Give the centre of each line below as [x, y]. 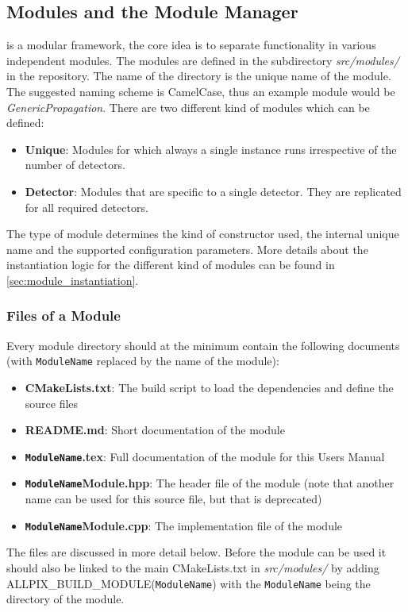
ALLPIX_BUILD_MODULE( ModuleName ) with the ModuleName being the [189, 583]
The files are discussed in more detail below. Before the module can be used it [196, 552]
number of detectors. [75, 165]
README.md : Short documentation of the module [155, 430]
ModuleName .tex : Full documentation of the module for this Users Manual [205, 456]
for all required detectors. [87, 207]
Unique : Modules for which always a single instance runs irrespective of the [211, 149]
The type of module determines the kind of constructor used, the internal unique [203, 234]
